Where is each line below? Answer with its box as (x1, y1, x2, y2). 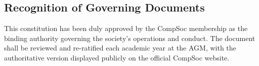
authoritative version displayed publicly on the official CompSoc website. (4, 52, 230, 62)
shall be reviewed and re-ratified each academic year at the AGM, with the (4, 42, 236, 53)
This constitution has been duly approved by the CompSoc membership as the (4, 23, 248, 33)
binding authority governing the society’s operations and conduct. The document (4, 32, 255, 43)
